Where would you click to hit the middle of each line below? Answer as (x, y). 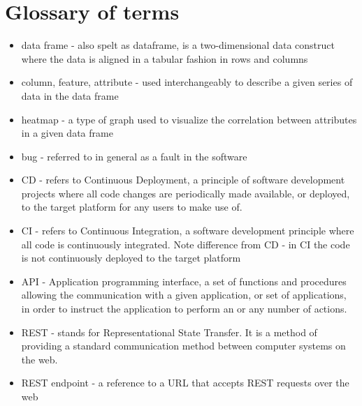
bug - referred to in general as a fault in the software (134, 156)
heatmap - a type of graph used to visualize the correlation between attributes (189, 119)
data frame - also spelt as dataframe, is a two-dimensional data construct (178, 45)
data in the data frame (70, 95)
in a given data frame (67, 133)
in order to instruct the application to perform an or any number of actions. (184, 309)
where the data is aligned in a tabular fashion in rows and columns (165, 58)
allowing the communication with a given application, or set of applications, (184, 295)
